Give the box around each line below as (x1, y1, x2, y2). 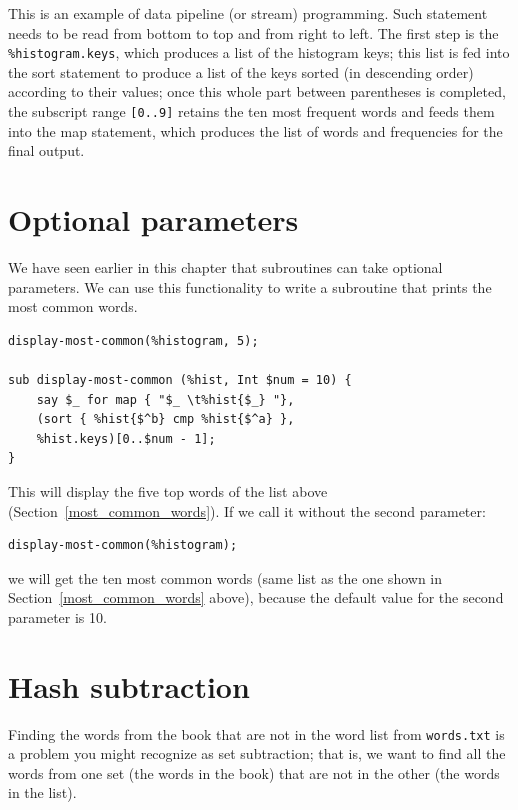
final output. (8, 140, 85, 161)
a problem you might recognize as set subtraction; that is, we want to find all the (8, 743, 506, 764)
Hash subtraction (8, 665, 250, 706)
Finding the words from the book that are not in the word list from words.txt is (8, 723, 505, 744)
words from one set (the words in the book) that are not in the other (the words (8, 762, 500, 783)
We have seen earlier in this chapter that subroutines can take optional (8, 257, 443, 277)
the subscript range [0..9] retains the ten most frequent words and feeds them (8, 101, 495, 122)
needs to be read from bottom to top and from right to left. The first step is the (8, 22, 499, 43)
